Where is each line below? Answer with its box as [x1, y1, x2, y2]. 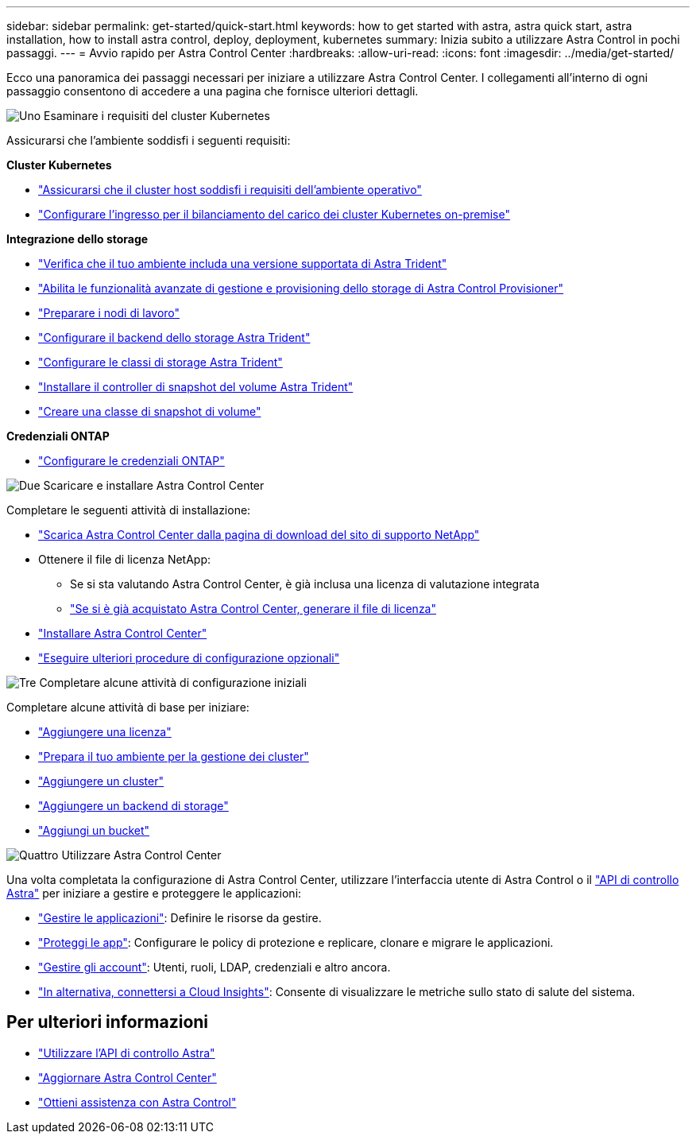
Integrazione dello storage [6, 232, 149, 246]
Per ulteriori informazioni [6, 1012, 209, 1033]
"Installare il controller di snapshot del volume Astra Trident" [38, 380, 354, 394]
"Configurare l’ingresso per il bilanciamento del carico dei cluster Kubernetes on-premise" [38, 207, 510, 221]
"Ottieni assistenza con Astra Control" [38, 1095, 237, 1109]
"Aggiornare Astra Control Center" [38, 1070, 217, 1084]
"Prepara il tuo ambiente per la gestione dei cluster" [38, 750, 309, 763]
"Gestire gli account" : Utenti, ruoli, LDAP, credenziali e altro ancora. [38, 960, 391, 974]
